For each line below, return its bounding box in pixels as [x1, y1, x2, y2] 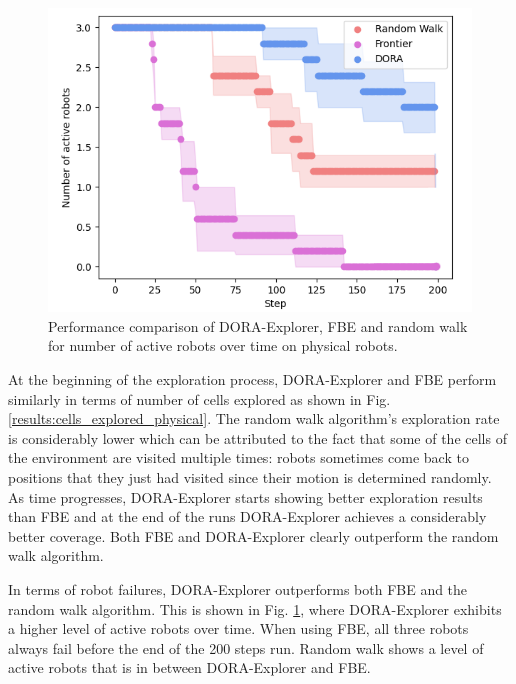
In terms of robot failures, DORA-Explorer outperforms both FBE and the [8, 579, 468, 599]
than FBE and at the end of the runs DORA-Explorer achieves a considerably [8, 506, 487, 527]
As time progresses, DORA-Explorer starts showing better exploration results [8, 486, 483, 507]
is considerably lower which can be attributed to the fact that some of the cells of [8, 427, 507, 448]
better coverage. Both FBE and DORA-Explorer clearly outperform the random [8, 525, 499, 546]
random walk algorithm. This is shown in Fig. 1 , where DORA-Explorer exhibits [8, 598, 502, 619]
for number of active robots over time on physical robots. [48, 335, 398, 356]
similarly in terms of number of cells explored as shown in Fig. [8, 388, 391, 409]
